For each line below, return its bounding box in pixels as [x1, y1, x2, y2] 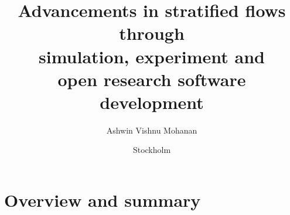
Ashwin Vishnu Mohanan [106, 124, 197, 136]
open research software [57, 67, 246, 91]
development [100, 90, 204, 114]
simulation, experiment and [39, 44, 265, 68]
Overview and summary [4, 188, 201, 212]
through [119, 21, 185, 45]
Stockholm [132, 144, 171, 156]
